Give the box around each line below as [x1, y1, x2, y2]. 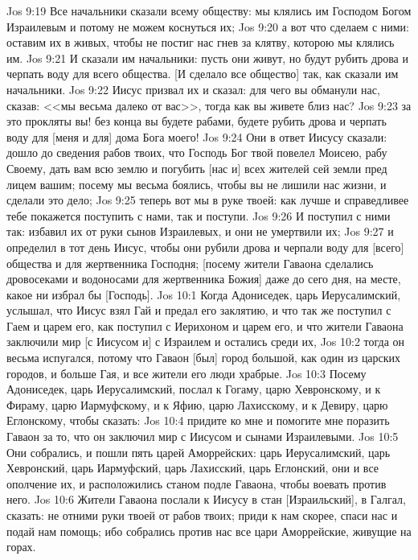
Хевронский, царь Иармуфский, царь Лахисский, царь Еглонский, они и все [6, 459, 379, 476]
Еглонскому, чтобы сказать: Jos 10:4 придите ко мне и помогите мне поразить [6, 412, 390, 429]
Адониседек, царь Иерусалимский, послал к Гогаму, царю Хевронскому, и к [6, 381, 381, 397]
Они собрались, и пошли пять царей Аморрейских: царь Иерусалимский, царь [6, 443, 391, 460]
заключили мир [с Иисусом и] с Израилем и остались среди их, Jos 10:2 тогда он [6, 333, 405, 350]
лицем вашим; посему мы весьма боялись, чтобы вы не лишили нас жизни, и [6, 175, 387, 192]
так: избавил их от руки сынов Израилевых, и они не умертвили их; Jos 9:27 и [6, 223, 394, 240]
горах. [6, 538, 36, 555]
